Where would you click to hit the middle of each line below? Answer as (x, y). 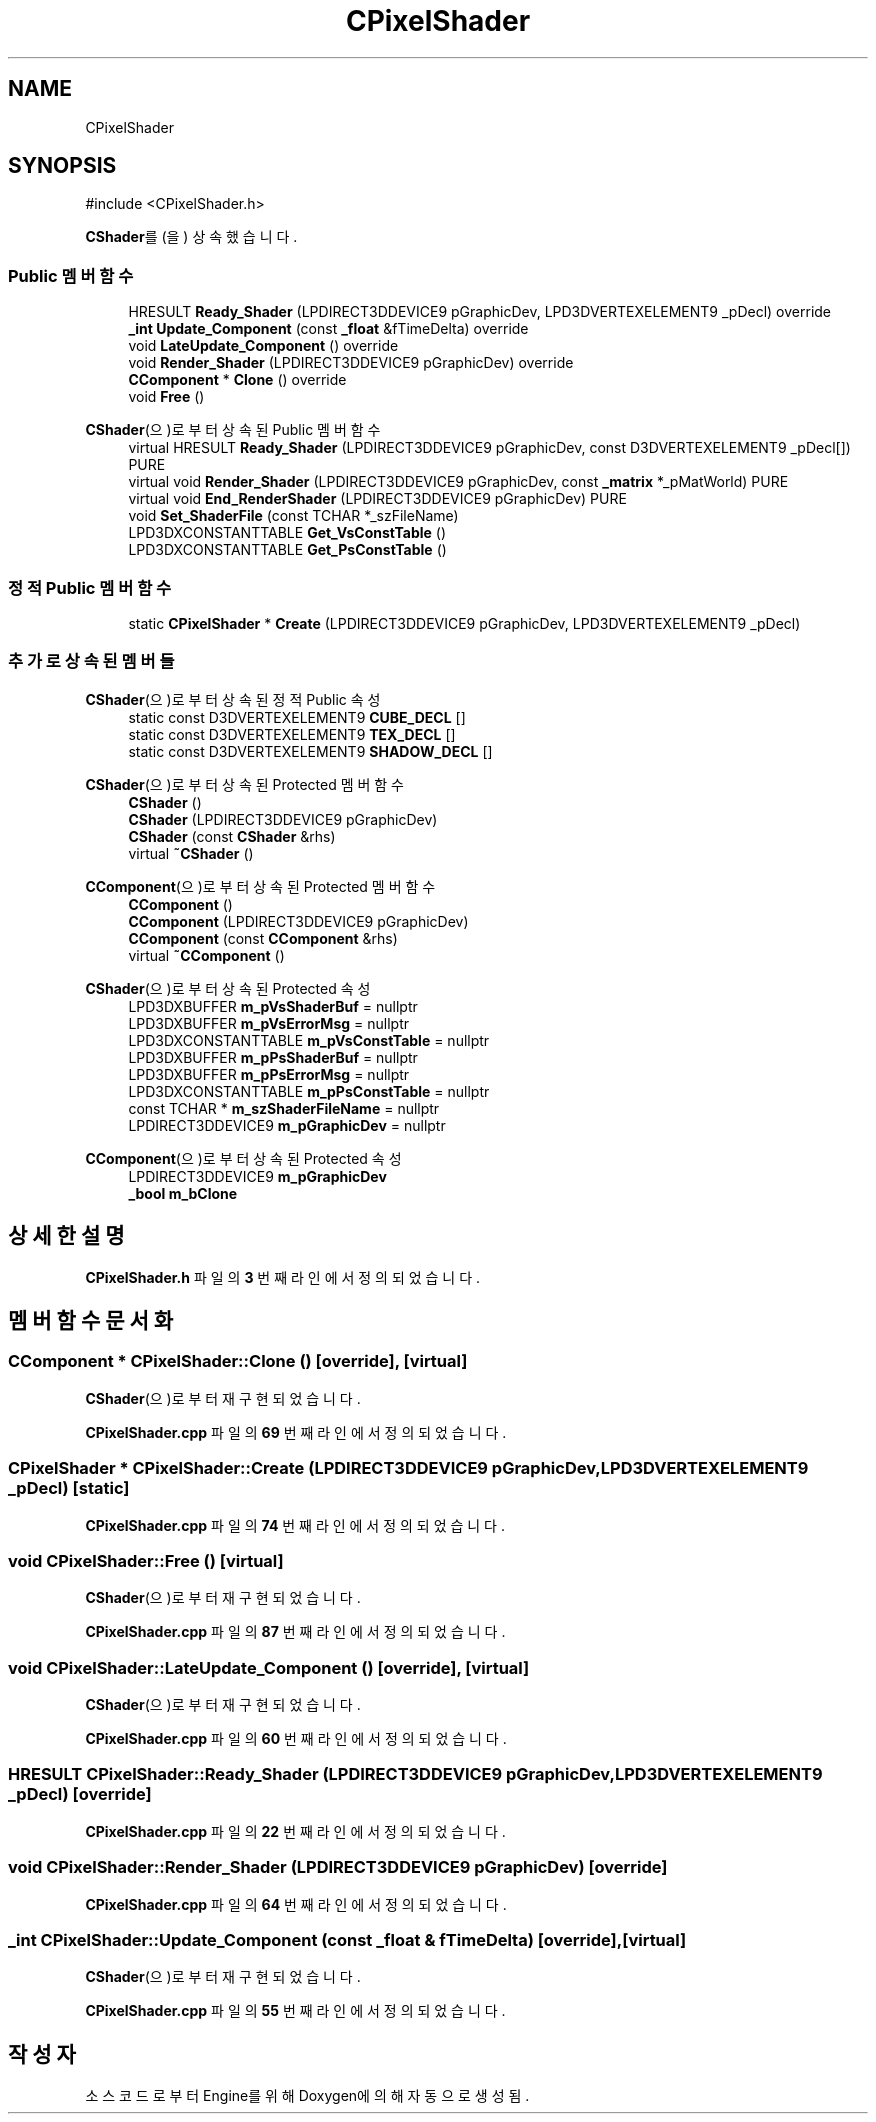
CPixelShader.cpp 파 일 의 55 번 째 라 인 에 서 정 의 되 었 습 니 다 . (295, 2011)
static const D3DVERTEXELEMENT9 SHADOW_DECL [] (310, 751)
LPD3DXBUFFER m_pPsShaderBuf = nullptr (273, 1057)
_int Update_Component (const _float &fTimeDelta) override (328, 329)
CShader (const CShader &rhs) (232, 836)
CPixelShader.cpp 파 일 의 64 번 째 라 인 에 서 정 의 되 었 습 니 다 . (296, 1904)
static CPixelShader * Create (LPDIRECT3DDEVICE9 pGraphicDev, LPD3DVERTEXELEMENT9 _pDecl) (464, 623)
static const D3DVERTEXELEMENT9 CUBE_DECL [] (297, 717)
